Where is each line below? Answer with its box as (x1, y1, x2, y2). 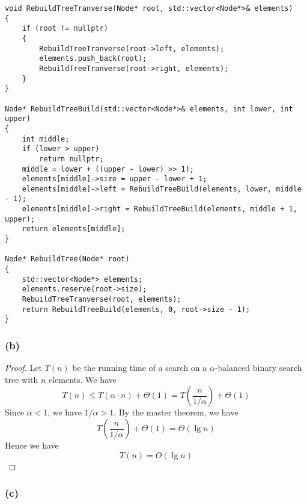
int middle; (22, 134, 70, 143)
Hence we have (5, 439, 59, 451)
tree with (5, 373, 38, 385)
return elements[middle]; (22, 225, 126, 234)
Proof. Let (5, 361, 42, 374)
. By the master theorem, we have (114, 406, 239, 418)
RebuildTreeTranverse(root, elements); (22, 295, 181, 304)
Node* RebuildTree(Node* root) (5, 255, 130, 264)
